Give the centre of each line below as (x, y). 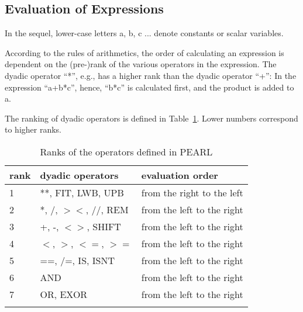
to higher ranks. (33, 129)
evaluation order (180, 175)
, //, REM (107, 209)
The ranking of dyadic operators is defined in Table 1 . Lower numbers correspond (151, 118)
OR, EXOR (64, 294)
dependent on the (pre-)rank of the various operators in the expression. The (141, 64)
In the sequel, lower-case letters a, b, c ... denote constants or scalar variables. (144, 33)
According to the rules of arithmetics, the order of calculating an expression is (144, 52)
